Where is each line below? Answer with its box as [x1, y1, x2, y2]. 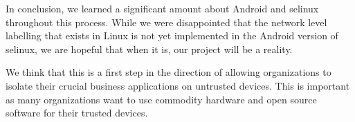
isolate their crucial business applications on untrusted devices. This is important [6, 78, 350, 92]
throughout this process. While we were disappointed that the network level [6, 14, 327, 29]
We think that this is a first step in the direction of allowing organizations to [6, 65, 331, 79]
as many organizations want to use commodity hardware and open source [6, 92, 317, 106]
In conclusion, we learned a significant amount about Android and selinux [6, 1, 319, 15]
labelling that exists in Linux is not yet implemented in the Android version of [6, 28, 338, 43]
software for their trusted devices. [6, 105, 148, 120]
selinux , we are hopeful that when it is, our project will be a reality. [6, 41, 293, 56]
